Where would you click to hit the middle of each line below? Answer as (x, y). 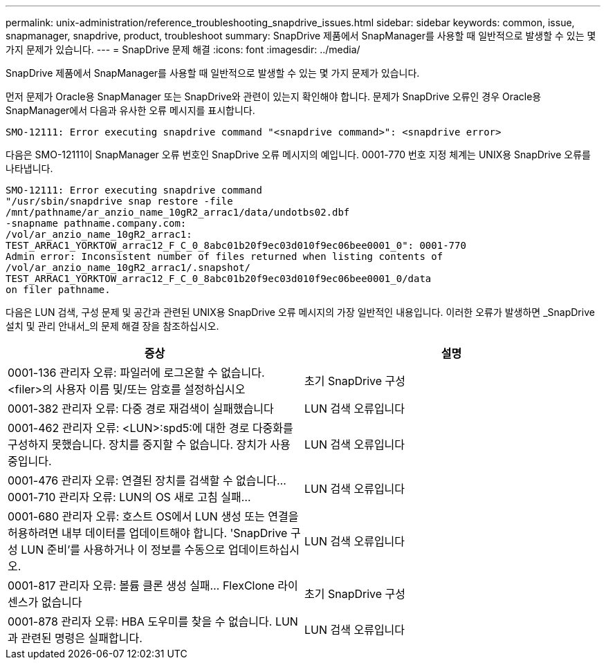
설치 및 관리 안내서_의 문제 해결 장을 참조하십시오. (112, 326)
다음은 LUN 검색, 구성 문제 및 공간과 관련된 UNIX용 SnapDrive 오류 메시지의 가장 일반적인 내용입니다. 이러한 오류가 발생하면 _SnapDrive (300, 312)
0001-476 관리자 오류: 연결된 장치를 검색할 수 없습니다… (147, 480)
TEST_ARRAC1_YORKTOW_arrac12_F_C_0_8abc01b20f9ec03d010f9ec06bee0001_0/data (219, 279)
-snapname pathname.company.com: (96, 223)
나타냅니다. (29, 168)
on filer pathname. (58, 290)
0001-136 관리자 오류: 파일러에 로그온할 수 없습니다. (136, 373)
